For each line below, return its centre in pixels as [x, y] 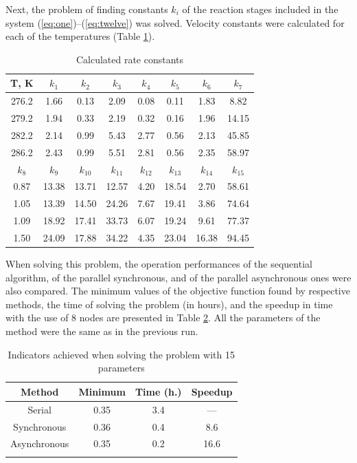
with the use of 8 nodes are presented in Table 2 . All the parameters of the [163, 317]
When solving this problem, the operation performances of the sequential [159, 264]
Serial [39, 409]
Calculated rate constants [130, 59]
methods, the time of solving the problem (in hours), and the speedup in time [169, 304]
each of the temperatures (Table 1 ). [80, 36]
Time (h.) [158, 391]
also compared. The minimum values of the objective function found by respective [178, 291]
